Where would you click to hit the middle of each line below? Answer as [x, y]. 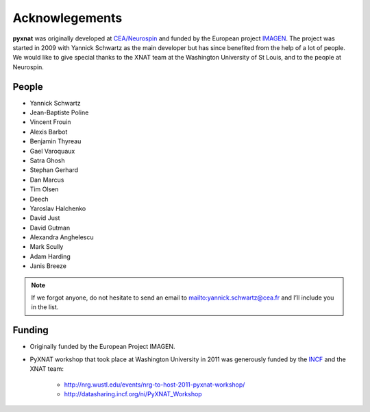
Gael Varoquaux [52, 151]
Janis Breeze [48, 266]
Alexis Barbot [49, 132]
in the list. [45, 307]
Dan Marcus [47, 180]
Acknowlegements [67, 18]
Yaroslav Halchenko [58, 208]
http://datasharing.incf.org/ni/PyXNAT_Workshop [133, 393]
